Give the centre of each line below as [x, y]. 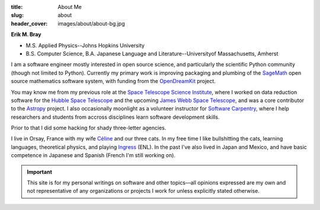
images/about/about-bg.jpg [92, 23]
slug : [17, 15]
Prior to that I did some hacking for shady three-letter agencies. [89, 128]
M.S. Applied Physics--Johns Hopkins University [85, 45]
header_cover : [29, 23]
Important [40, 171]
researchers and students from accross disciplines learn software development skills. [115, 117]
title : [17, 7]
